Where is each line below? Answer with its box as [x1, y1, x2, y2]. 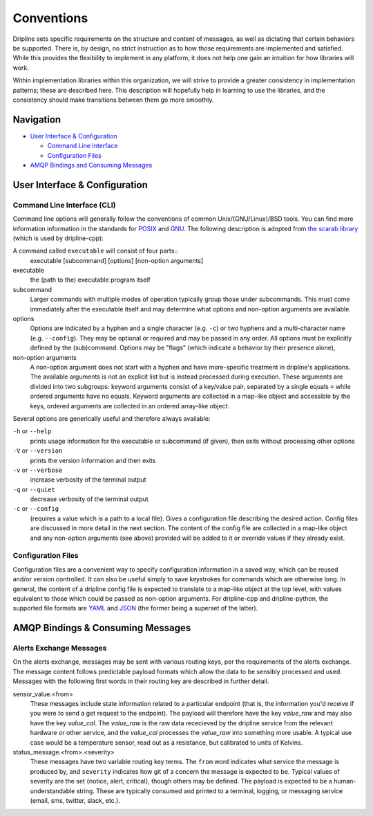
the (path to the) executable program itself [30, 275, 151, 284]
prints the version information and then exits [30, 456, 156, 464]
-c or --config [12, 505, 59, 513]
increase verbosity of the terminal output [30, 475, 146, 484]
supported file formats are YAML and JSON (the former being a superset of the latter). [12, 604, 258, 613]
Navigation [12, 114, 61, 125]
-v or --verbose [12, 466, 63, 474]
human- [334, 777, 356, 786]
